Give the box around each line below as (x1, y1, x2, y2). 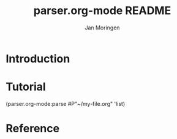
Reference (6, 122, 59, 135)
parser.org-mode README (33, 4, 171, 18)
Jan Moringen (85, 24, 120, 31)
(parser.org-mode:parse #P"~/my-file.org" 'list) (6, 100, 126, 107)
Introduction (6, 51, 70, 66)
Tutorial (6, 80, 47, 94)
